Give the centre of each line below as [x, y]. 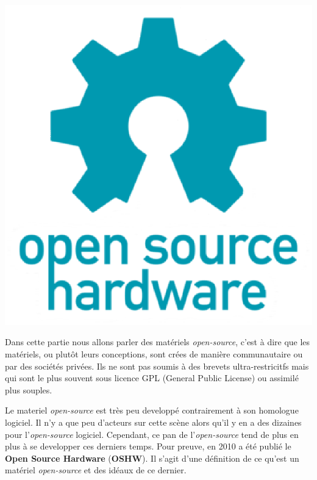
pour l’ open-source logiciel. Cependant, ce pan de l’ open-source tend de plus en [152, 434]
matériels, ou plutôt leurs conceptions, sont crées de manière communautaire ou [154, 354]
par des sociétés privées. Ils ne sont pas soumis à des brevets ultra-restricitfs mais [157, 366]
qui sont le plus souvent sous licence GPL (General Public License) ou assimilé [152, 378]
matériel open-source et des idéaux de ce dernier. [96, 470]
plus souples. [29, 389]
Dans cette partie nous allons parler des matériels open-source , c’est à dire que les [158, 342]
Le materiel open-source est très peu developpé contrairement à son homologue [152, 410]
